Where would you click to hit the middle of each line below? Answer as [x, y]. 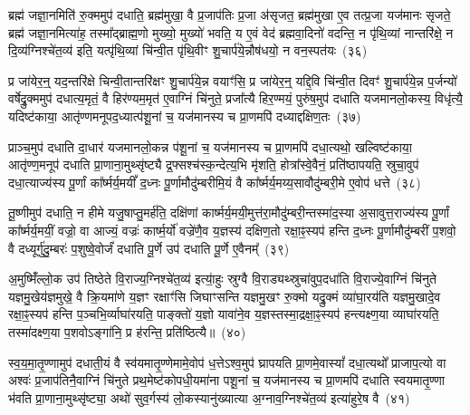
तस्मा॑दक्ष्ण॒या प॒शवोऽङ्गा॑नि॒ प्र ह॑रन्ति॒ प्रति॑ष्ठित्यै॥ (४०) [127, 331]
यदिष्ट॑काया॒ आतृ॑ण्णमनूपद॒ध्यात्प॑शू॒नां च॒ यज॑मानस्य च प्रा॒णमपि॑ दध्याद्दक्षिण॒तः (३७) [185, 116]
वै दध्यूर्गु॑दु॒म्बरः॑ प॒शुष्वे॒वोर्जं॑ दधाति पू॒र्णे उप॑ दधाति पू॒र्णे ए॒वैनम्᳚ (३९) [149, 248]
